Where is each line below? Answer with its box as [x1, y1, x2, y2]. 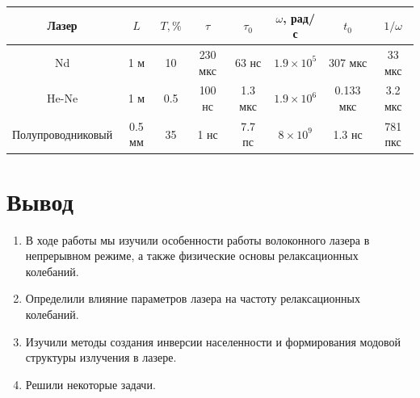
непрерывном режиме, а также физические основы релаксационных [25, 247, 359, 264]
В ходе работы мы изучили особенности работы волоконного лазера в [25, 231, 370, 248]
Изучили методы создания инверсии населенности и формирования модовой [25, 333, 401, 350]
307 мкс [328, 53, 367, 70]
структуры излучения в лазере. [25, 349, 177, 366]
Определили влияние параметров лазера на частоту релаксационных [25, 290, 360, 307]
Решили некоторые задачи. [25, 375, 156, 392]
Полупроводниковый [12, 125, 113, 142]
